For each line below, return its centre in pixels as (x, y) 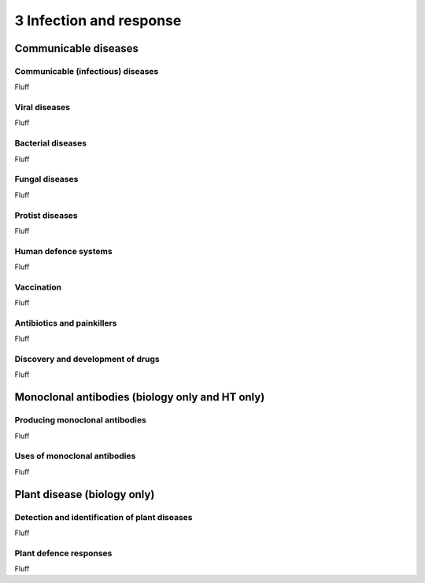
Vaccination (38, 287)
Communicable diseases (77, 48)
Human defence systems (64, 251)
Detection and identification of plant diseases (103, 517)
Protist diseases (46, 215)
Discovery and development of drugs (87, 360)
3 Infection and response (98, 20)
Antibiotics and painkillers (66, 323)
